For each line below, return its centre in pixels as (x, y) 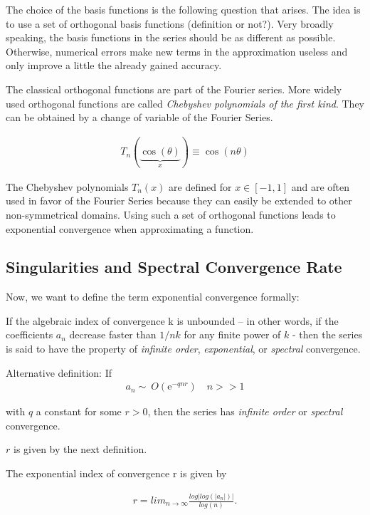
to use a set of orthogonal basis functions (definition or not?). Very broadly (170, 23)
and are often (321, 186)
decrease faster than (113, 334)
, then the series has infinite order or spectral (245, 411)
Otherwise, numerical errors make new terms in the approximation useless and (177, 51)
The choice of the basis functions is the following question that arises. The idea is (183, 9)
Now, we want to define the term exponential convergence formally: (153, 297)
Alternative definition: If (59, 372)
